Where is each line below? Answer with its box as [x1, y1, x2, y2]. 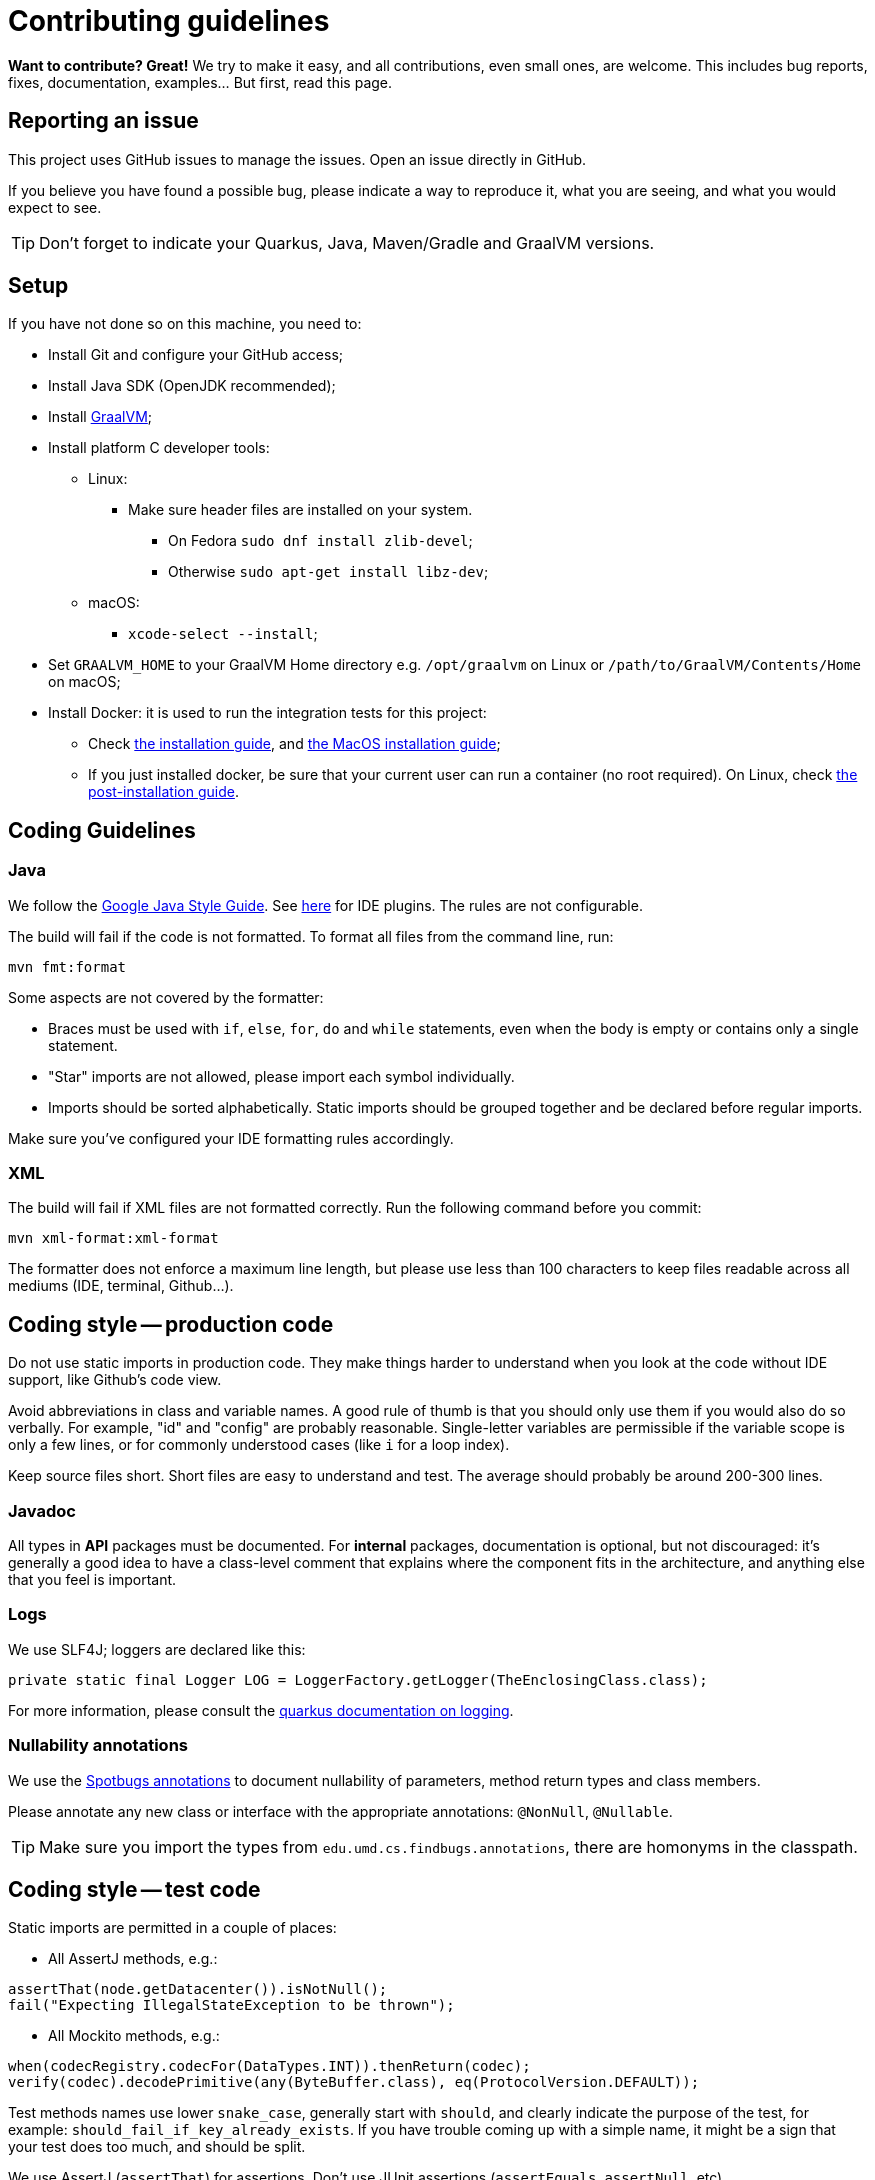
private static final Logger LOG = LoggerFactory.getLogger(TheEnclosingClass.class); [8, 1671, 708, 1688]
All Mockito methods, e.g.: [48, 2027, 220, 2045]
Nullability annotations [8, 1735, 188, 1756]
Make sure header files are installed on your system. [128, 501, 473, 519]
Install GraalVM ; [48, 408, 153, 426]
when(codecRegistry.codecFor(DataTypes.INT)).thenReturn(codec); [8, 2058, 531, 2075]
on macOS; [48, 673, 121, 691]
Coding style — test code [8, 1876, 261, 1902]
